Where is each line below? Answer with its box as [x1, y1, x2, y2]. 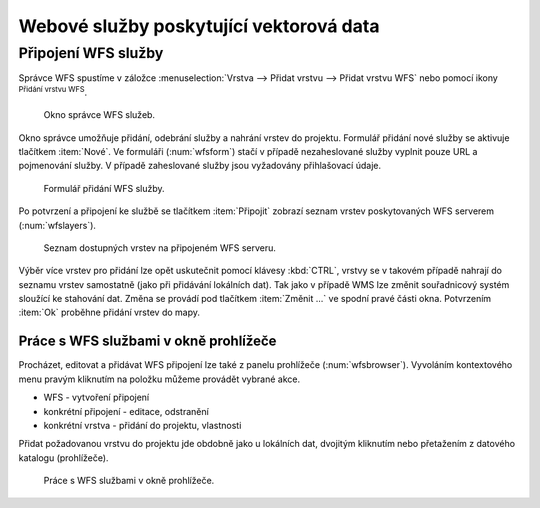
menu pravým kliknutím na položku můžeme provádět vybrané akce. [18, 373, 301, 385]
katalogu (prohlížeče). [18, 451, 109, 464]
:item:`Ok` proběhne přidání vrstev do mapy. [18, 306, 200, 319]
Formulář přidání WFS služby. [43, 182, 165, 194]
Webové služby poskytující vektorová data [18, 15, 380, 37]
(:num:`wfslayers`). [18, 219, 97, 231]
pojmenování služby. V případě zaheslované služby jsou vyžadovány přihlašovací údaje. [18, 160, 382, 172]
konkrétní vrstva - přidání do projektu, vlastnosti [43, 419, 242, 431]
